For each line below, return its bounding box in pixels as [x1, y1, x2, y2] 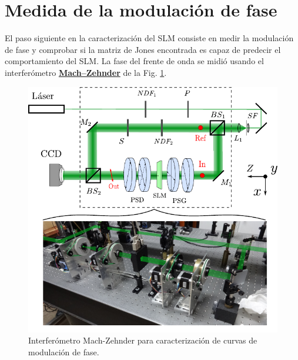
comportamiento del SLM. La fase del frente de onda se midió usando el [5, 55, 264, 67]
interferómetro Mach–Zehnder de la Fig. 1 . [5, 66, 167, 78]
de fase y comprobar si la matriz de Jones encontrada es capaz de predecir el [5, 43, 281, 55]
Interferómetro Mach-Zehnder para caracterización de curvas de [28, 334, 257, 346]
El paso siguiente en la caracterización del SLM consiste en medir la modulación [5, 32, 294, 44]
